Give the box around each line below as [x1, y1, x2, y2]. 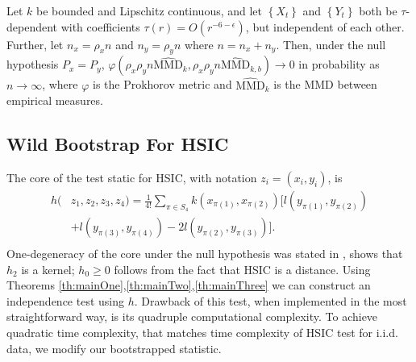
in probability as [298, 56, 380, 73]
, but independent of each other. [245, 18, 405, 35]
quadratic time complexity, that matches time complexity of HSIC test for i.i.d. [6, 324, 398, 341]
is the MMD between [273, 76, 377, 93]
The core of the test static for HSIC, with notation [6, 169, 257, 185]
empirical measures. [6, 92, 103, 109]
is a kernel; [21, 260, 75, 277]
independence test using [6, 292, 124, 309]
